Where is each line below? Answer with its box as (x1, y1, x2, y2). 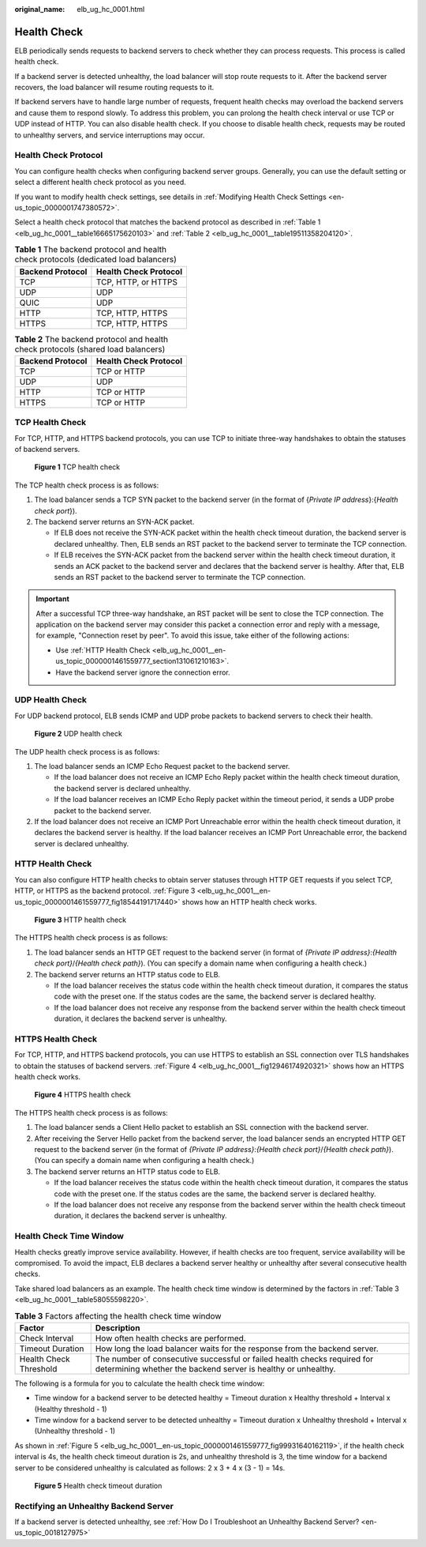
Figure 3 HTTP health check (34, 915, 126, 924)
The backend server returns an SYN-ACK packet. (34, 517, 195, 526)
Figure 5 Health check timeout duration (34, 1481, 163, 1490)
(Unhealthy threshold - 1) (34, 1426, 116, 1436)
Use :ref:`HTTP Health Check (55, 645, 151, 655)
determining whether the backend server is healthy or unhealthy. (95, 1363, 336, 1374)
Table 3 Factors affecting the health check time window (14, 1310, 222, 1321)
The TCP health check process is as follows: (14, 480, 159, 490)
